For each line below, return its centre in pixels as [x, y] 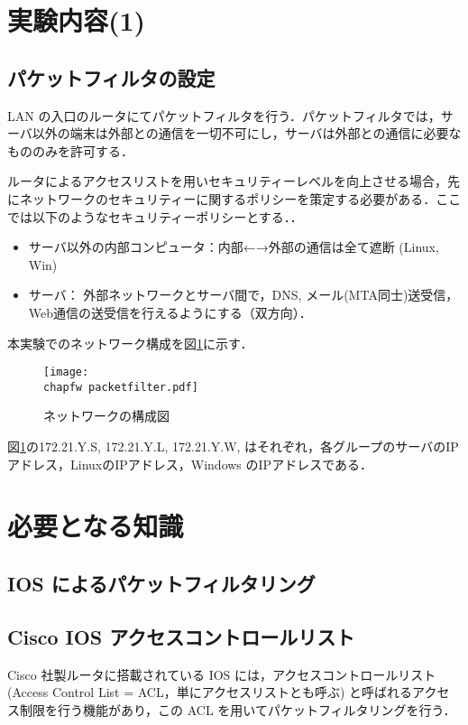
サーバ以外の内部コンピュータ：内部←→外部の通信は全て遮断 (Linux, [234, 247]
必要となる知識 [96, 526]
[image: [66, 372]
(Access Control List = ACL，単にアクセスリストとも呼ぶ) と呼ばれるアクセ [229, 692]
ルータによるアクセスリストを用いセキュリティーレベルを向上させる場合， [228, 181]
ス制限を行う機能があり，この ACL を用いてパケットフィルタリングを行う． [232, 709]
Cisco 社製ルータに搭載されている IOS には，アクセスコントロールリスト [222, 674]
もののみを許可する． [70, 150]
